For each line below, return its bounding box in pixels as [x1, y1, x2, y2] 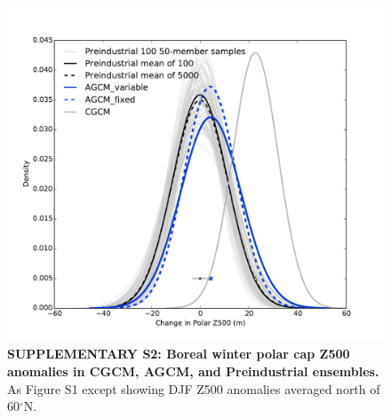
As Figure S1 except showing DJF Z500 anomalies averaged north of [7, 379, 380, 398]
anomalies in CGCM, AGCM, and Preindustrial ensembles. [7, 361, 379, 380]
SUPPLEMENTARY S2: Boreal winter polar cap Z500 [7, 344, 350, 363]
